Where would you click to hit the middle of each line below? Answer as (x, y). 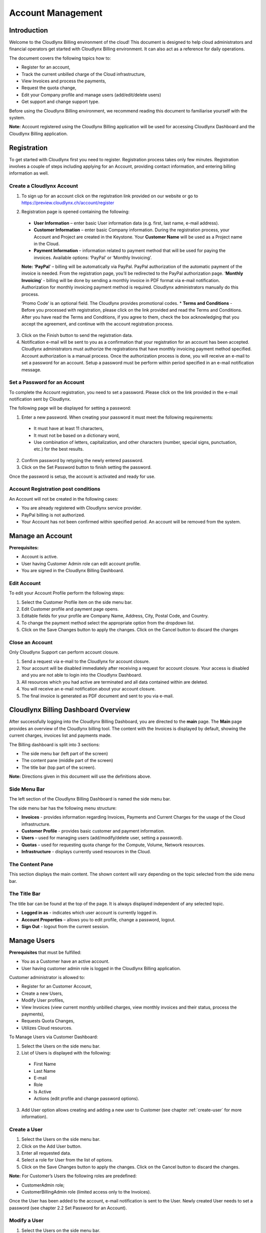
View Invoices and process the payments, (64, 81)
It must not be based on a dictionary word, (77, 435)
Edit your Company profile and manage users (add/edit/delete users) (91, 95)
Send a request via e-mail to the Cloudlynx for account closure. (86, 661)
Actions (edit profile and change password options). (86, 1099)
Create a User (26, 1129)
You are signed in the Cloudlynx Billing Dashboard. (73, 570)
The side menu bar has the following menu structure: (63, 808)
